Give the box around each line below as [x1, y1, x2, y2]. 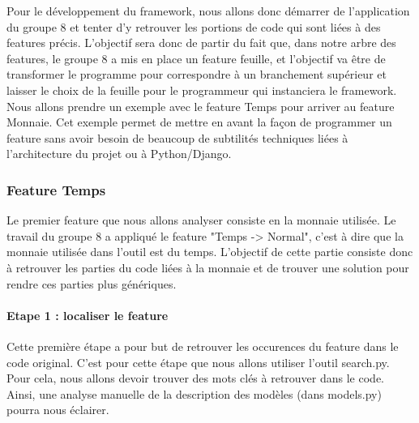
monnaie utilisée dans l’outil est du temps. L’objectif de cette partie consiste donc [6, 243, 413, 260]
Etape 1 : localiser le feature [6, 306, 169, 323]
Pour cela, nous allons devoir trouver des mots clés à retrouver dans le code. [6, 370, 385, 387]
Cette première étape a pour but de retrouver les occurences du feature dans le [6, 337, 399, 354]
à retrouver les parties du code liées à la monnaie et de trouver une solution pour [6, 258, 409, 276]
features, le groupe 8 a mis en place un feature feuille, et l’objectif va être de [6, 49, 386, 66]
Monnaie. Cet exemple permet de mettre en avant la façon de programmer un [6, 113, 392, 130]
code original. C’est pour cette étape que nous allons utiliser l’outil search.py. [6, 353, 390, 370]
